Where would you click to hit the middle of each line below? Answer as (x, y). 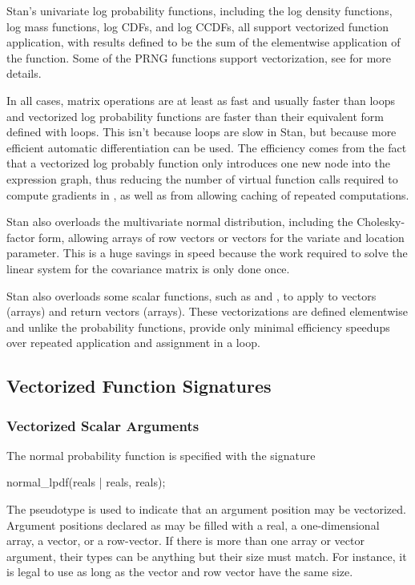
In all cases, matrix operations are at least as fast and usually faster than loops (201, 100)
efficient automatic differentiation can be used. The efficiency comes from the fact (207, 147)
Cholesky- (381, 222)
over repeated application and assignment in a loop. (133, 343)
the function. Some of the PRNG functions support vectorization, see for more (199, 57)
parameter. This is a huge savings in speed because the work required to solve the (207, 253)
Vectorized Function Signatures (139, 386)
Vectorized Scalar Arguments (103, 425)
